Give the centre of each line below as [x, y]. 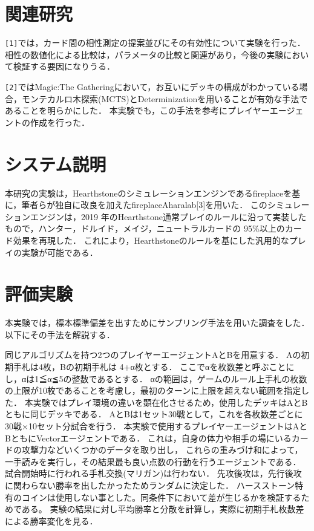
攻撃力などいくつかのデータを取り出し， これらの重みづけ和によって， [162, 450]
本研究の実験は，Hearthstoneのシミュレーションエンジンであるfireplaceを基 [153, 193]
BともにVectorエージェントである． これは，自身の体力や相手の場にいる [148, 438]
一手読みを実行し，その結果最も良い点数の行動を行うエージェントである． [153, 461]
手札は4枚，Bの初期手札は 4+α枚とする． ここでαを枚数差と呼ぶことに [154, 366]
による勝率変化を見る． [51, 520]
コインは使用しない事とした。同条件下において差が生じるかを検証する [161, 497]
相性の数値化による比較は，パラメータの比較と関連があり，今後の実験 [144, 54]
